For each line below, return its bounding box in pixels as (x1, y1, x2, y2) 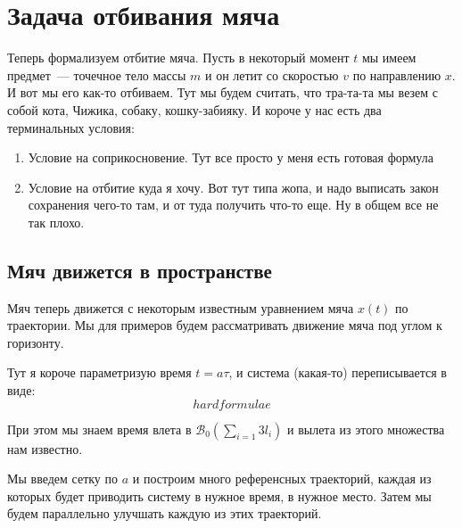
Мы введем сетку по (7, 469, 119, 488)
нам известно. (7, 439, 83, 458)
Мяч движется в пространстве (7, 256, 272, 284)
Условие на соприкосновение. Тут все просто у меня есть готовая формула (28, 148, 433, 167)
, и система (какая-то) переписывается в (228, 363, 447, 382)
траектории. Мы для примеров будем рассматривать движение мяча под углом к (7, 316, 442, 334)
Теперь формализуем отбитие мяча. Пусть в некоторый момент (7, 48, 350, 67)
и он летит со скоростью (204, 65, 339, 84)
